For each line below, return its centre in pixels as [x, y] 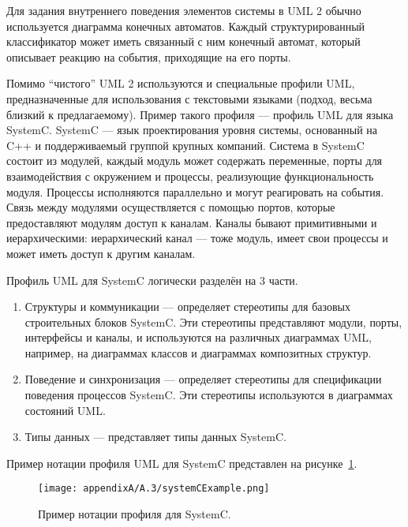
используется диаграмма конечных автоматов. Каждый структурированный [186, 26]
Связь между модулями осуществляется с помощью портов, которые [171, 207]
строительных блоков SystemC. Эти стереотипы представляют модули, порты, [213, 321]
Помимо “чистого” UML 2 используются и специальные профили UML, [181, 83]
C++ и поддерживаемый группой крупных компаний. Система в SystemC [185, 145]
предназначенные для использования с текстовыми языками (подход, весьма [189, 98]
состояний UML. [65, 410]
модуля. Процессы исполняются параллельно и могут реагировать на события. [195, 191]
